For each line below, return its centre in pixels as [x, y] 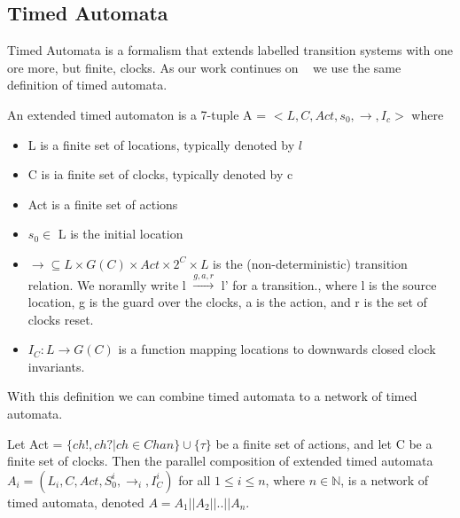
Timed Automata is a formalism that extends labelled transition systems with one [230, 50]
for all [195, 479]
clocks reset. [61, 319]
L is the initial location [121, 234]
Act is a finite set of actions [103, 204]
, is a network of [385, 479]
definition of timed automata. [87, 85]
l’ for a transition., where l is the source [329, 284]
